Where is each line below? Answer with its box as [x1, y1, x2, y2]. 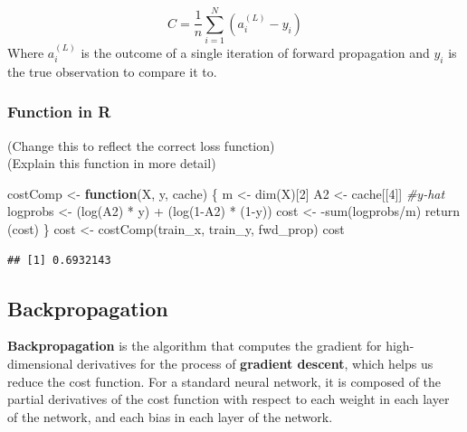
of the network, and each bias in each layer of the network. [7, 407, 333, 426]
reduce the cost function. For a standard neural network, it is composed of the [7, 371, 442, 390]
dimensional [7, 353, 73, 372]
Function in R [7, 100, 111, 123]
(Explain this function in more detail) [7, 154, 216, 173]
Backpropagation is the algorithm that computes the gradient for [7, 336, 382, 355]
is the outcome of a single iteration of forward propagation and [81, 42, 430, 61]
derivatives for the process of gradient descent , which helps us [77, 353, 434, 372]
